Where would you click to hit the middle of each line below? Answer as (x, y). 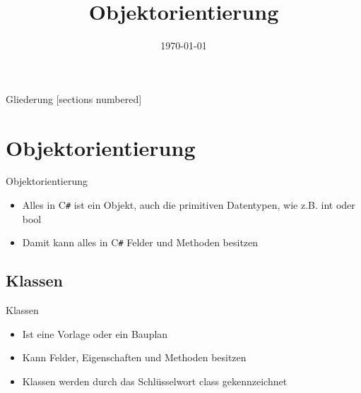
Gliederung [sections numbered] (74, 98)
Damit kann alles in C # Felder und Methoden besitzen (140, 242)
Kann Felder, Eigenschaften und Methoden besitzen (134, 357)
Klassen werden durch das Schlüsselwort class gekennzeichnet (155, 381)
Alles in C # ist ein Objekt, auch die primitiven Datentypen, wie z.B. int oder (189, 205)
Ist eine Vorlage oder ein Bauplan (95, 333)
